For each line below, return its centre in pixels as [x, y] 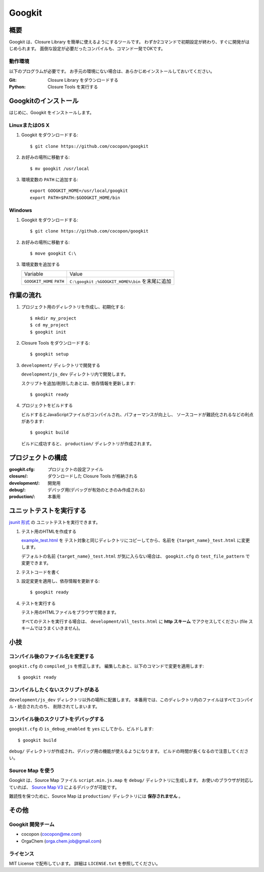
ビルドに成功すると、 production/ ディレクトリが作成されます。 [88, 444]
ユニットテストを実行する [48, 511]
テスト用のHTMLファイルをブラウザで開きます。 [70, 613]
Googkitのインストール [44, 101]
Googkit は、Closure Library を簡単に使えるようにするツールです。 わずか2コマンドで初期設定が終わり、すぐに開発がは [129, 42]
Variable [34, 274]
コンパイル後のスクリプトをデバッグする [57, 719]
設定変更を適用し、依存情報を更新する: [61, 581]
